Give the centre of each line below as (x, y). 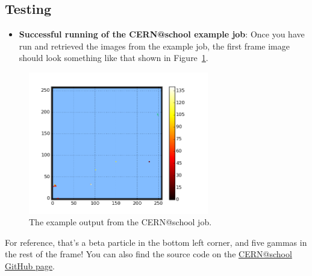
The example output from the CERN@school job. (120, 222)
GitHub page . (30, 266)
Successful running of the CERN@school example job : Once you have (162, 34)
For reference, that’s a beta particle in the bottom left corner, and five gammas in (156, 242)
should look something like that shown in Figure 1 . (114, 58)
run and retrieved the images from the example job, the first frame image (154, 46)
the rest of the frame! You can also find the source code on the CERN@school (148, 254)
